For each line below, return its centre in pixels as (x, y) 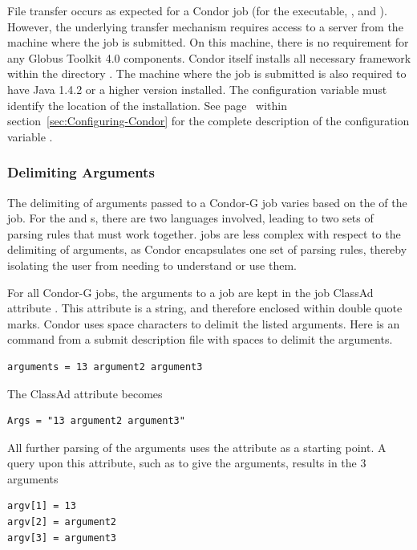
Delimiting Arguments (81, 172)
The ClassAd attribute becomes (85, 393)
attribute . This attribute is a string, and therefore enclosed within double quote (205, 308)
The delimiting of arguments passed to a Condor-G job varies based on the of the (207, 202)
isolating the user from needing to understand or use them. (152, 265)
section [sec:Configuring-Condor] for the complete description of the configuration (208, 121)
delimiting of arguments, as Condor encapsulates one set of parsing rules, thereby (207, 249)
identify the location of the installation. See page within (147, 105)
